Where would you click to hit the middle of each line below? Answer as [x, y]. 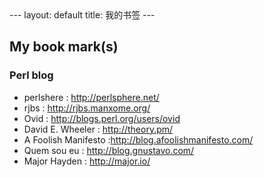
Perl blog [31, 75]
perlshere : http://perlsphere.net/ [91, 97]
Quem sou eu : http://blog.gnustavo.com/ [109, 150]
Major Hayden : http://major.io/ [87, 161]
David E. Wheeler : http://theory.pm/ [98, 129]
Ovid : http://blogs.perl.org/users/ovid [102, 118]
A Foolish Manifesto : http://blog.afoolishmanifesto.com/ [138, 139]
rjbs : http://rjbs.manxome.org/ [87, 108]
